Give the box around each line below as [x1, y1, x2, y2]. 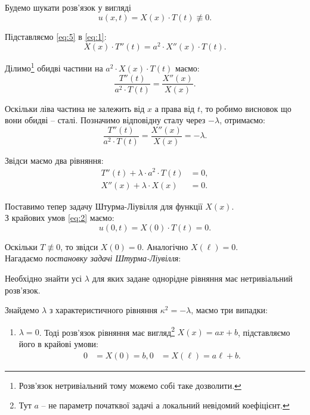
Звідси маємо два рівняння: [5, 154, 104, 166]
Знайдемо [5, 304, 39, 316]
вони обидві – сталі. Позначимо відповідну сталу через [5, 114, 206, 126]
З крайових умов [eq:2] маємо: [5, 211, 114, 224]
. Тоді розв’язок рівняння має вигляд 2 [39, 324, 175, 338]
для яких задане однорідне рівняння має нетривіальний [92, 272, 293, 284]
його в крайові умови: [18, 337, 98, 350]
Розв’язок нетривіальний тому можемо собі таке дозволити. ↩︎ [18, 379, 241, 391]
